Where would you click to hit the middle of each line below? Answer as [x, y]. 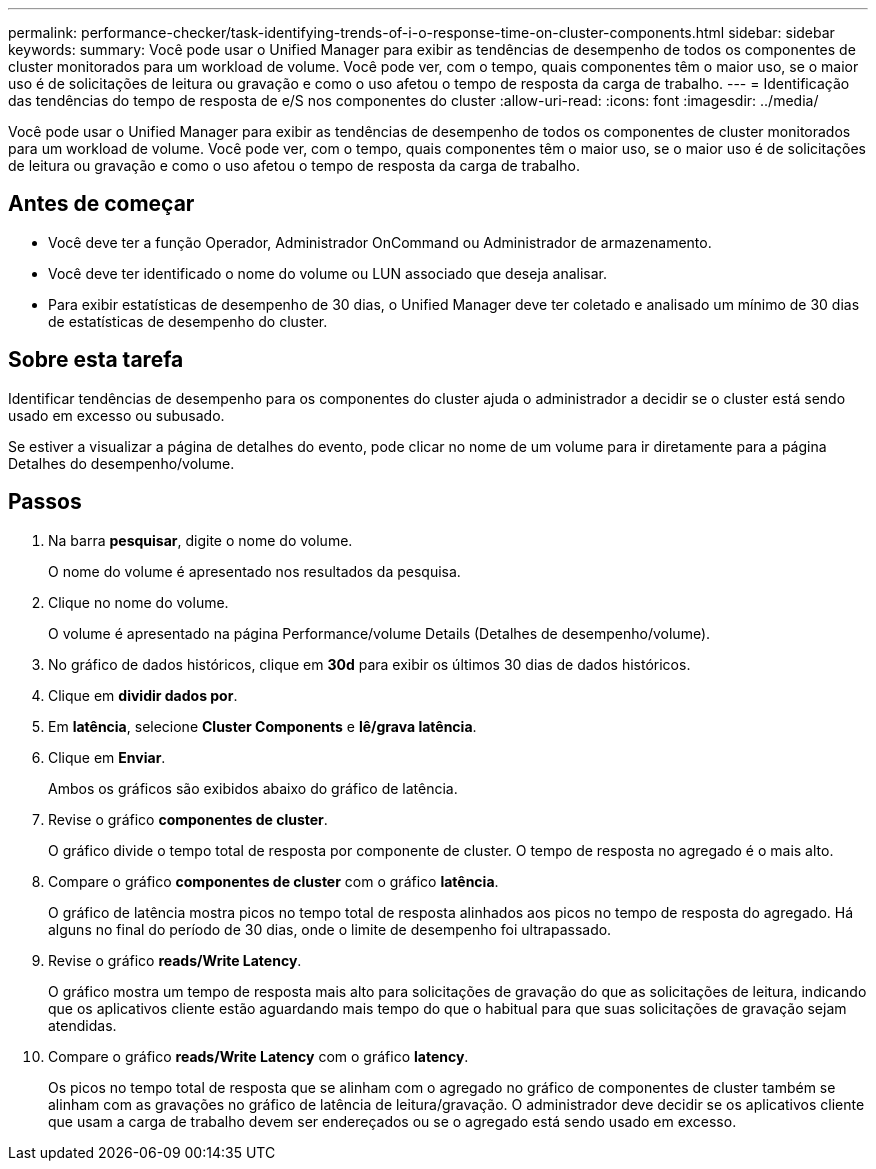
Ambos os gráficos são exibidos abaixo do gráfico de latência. [253, 788]
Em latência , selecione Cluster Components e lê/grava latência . [262, 726]
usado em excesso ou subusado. [116, 415]
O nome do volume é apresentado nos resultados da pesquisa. [254, 571]
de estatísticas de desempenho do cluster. [188, 321]
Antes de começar [101, 204]
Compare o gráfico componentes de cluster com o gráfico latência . [273, 881]
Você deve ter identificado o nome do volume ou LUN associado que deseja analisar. [328, 273]
